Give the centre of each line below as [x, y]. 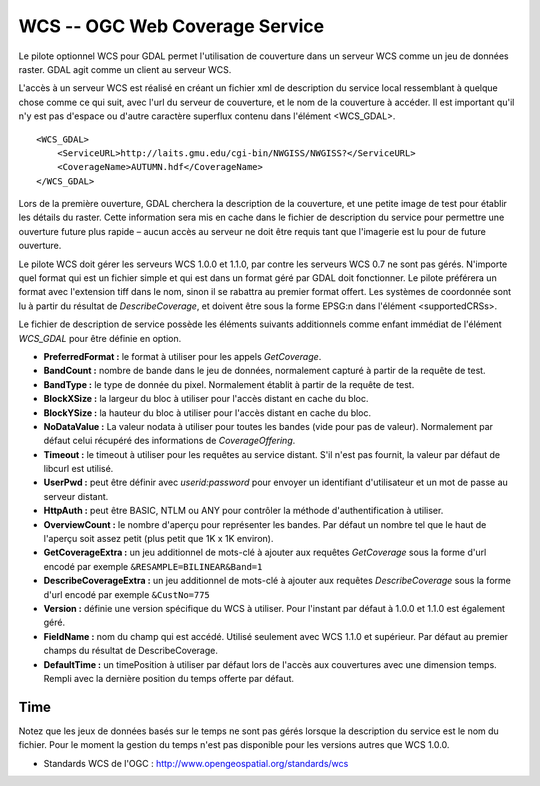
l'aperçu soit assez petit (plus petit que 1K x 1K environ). [158, 539]
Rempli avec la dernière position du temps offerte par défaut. [169, 678]
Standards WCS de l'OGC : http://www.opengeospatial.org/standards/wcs [196, 763]
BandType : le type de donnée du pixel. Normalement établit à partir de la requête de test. [229, 384]
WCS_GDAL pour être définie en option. [100, 338]
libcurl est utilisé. [78, 469]
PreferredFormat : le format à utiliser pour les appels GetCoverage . [182, 356]
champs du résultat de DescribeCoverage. [131, 651]
